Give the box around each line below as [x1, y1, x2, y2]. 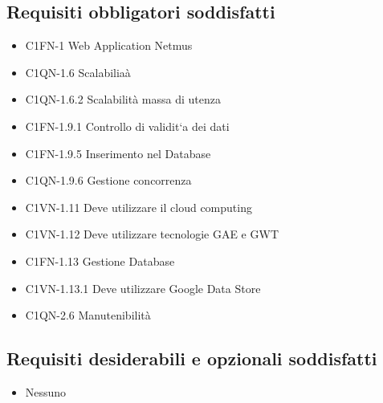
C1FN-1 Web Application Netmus [25, 37, 193, 54]
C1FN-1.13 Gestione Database [25, 252, 175, 269]
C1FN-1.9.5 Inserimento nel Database [25, 145, 211, 161]
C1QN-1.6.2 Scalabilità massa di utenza [25, 91, 222, 108]
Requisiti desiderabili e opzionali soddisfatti [6, 346, 377, 371]
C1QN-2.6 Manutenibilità [25, 307, 151, 324]
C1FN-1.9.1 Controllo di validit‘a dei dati [25, 117, 230, 134]
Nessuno [25, 383, 67, 400]
